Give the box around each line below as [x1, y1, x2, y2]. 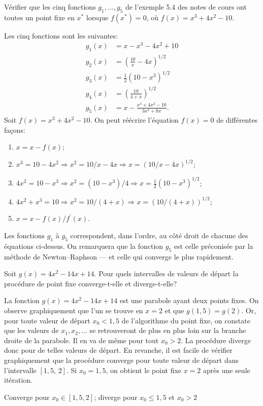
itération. [4, 375, 33, 385]
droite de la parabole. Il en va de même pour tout [4, 335, 159, 345]
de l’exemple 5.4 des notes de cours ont [125, 2, 247, 12]
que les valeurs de [4, 325, 59, 336]
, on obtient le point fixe [106, 364, 182, 375]
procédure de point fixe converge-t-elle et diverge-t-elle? [4, 278, 177, 288]
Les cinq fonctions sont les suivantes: [4, 30, 118, 41]
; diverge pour [94, 391, 138, 402]
